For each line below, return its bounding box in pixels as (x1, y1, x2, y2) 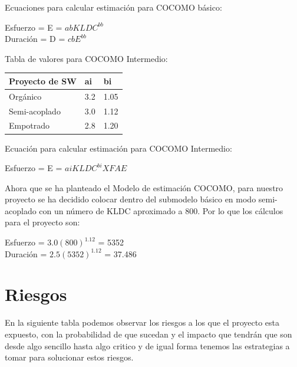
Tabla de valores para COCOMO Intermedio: (5, 52, 168, 64)
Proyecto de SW (9, 74, 77, 87)
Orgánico (9, 90, 42, 102)
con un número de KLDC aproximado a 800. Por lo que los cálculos (39, 204, 283, 217)
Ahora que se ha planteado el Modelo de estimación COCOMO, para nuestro (5, 181, 283, 194)
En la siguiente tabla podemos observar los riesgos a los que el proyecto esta (5, 316, 280, 329)
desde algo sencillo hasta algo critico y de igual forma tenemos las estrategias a (5, 339, 290, 352)
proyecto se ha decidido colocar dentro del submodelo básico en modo (5, 193, 256, 205)
